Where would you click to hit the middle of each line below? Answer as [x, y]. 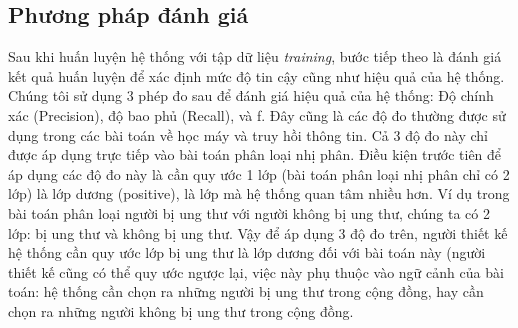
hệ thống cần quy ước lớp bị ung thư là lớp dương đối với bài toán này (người [247, 252]
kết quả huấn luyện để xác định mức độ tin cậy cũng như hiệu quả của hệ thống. [256, 75]
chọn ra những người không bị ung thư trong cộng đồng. [181, 310]
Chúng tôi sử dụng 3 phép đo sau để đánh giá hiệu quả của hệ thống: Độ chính [251, 95]
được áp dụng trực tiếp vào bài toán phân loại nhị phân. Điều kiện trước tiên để [255, 154]
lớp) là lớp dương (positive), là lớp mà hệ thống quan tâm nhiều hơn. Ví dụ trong [259, 193]
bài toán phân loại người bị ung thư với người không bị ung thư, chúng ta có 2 [249, 212]
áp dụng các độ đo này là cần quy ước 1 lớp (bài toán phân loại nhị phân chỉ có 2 [259, 173]
